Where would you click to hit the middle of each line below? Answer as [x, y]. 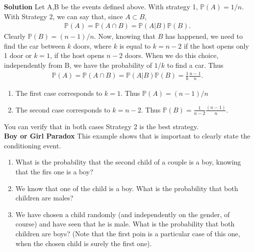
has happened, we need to [204, 36]
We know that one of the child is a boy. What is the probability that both [127, 188]
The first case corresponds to [59, 93]
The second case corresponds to [63, 109]
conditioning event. [33, 145]
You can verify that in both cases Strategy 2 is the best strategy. [101, 126]
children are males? [44, 198]
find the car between [35, 45]
